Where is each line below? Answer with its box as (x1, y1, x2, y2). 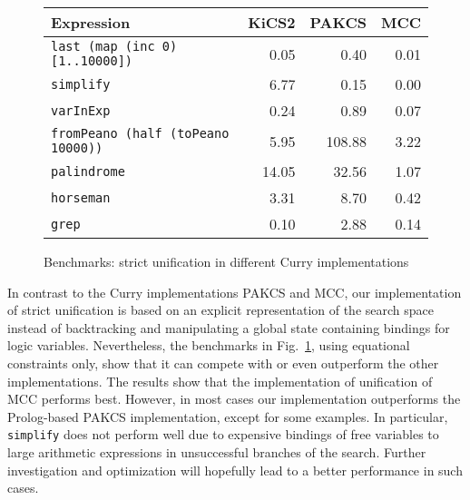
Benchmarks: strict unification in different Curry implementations (44, 252, 409, 270)
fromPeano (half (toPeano (51, 126, 230, 141)
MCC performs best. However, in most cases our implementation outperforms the (7, 389, 461, 408)
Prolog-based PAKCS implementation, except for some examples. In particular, (7, 407, 448, 426)
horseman (51, 190, 111, 205)
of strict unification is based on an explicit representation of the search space (7, 300, 434, 319)
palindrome (51, 163, 125, 179)
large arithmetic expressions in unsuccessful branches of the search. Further (7, 443, 426, 461)
